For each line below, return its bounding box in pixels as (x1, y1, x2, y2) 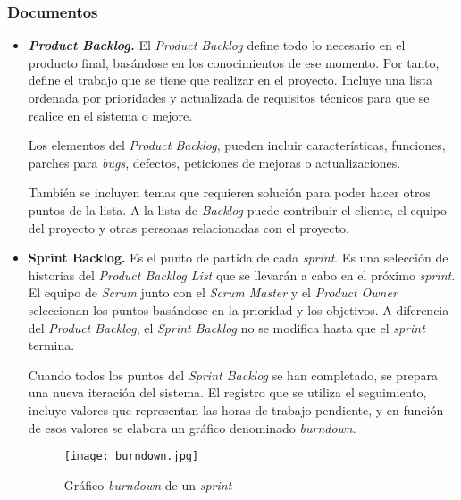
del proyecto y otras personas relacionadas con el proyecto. (28, 218, 349, 237)
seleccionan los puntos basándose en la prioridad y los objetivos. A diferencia (28, 300, 449, 319)
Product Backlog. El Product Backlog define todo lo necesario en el (28, 36, 406, 54)
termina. (28, 336, 75, 354)
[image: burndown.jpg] (63, 450, 199, 463)
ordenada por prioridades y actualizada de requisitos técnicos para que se (28, 88, 430, 106)
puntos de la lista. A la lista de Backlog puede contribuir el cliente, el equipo (28, 200, 448, 219)
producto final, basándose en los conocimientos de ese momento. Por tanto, (28, 53, 440, 71)
